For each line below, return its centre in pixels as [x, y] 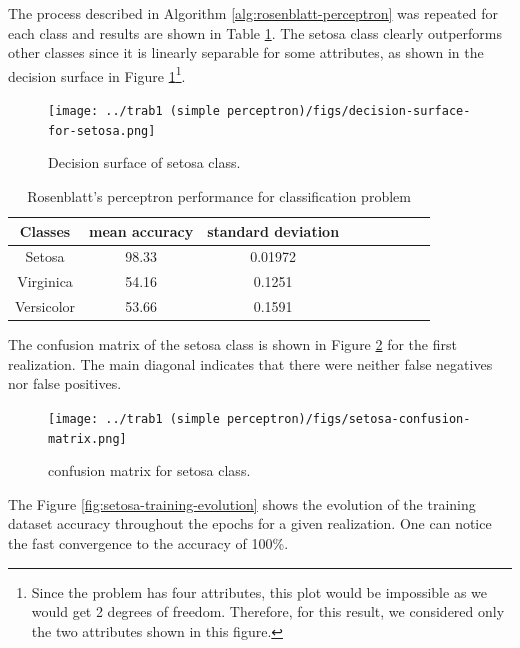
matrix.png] [87, 438]
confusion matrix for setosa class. [149, 470]
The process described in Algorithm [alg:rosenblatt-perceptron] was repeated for [253, 13]
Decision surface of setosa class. [144, 162]
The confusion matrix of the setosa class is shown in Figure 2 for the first [232, 344]
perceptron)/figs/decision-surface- [348, 111]
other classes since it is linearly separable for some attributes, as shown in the [246, 52]
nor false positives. [65, 383]
